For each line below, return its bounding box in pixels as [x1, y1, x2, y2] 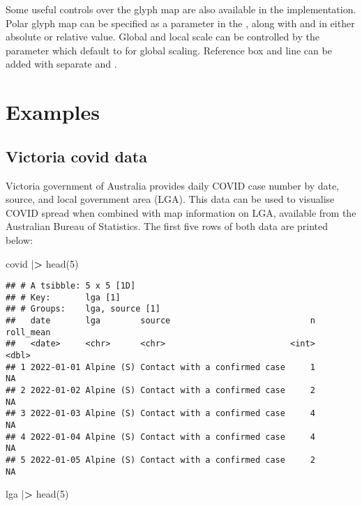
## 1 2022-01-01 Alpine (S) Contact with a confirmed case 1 [6, 362, 315, 372]
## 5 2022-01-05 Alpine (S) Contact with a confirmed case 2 [6, 454, 315, 465]
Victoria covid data [6, 145, 147, 167]
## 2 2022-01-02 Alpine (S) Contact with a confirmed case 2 [6, 385, 315, 396]
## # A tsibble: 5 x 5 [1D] [6, 281, 136, 291]
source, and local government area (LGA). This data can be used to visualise [6, 192, 335, 206]
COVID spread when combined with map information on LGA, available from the [6, 205, 356, 220]
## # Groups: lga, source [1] [6, 304, 160, 314]
